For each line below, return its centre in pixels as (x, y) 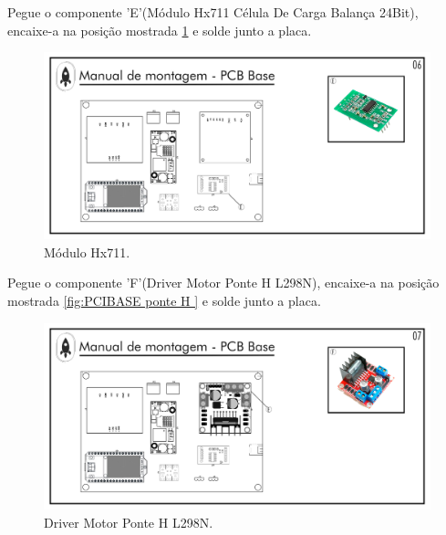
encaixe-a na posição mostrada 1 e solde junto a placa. (160, 30)
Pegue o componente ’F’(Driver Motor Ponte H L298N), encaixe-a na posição (223, 283)
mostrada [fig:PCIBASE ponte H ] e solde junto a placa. (164, 300)
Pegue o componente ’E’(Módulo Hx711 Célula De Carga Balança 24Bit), (213, 12)
